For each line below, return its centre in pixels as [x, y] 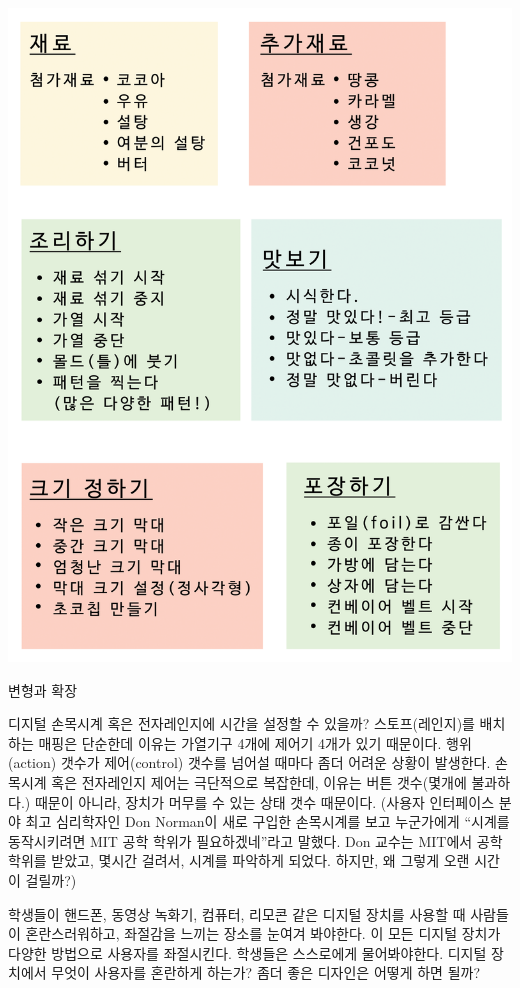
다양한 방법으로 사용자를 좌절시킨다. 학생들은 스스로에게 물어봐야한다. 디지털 [247, 952]
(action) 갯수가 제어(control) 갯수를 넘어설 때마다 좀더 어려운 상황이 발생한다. [249, 762]
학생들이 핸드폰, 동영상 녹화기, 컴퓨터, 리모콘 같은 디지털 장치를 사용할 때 [237, 913]
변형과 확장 [43, 689]
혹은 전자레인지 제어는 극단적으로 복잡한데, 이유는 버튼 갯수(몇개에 [259, 782]
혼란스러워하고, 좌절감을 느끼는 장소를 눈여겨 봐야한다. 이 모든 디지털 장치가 [263, 933]
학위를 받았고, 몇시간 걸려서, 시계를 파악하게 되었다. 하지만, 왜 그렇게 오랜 [239, 860]
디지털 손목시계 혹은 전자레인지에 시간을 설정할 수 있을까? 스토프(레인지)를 [241, 723]
